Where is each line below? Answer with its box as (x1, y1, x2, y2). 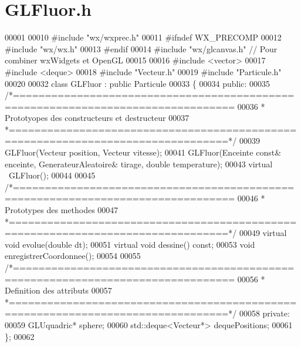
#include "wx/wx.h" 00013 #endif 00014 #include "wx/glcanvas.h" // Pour (5, 42, 278, 55)
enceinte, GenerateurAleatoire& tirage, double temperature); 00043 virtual (5, 157, 273, 170)
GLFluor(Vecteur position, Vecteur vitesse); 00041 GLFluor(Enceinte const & (5, 146, 282, 159)
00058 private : (239, 307, 290, 319)
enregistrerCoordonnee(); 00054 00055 (5, 250, 141, 262)
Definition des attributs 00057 (5, 284, 112, 297)
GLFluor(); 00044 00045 (8, 169, 96, 181)
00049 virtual (239, 227, 287, 239)
